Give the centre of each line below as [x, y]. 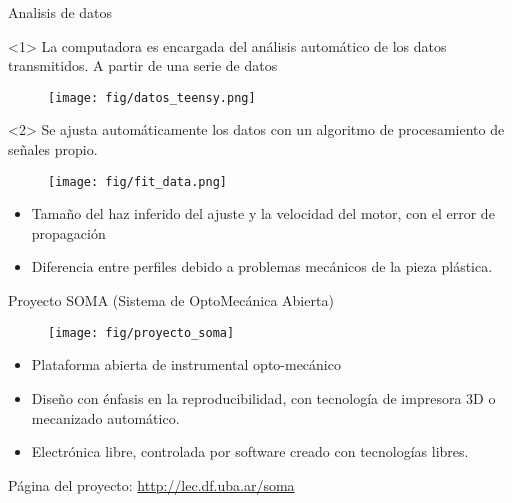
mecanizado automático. [105, 417]
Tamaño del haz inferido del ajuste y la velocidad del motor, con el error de [263, 213]
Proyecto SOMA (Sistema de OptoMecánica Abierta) [171, 300]
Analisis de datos [60, 12]
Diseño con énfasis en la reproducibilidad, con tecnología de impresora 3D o [263, 397]
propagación [68, 232]
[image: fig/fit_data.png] [137, 181]
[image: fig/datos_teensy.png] [152, 97]
